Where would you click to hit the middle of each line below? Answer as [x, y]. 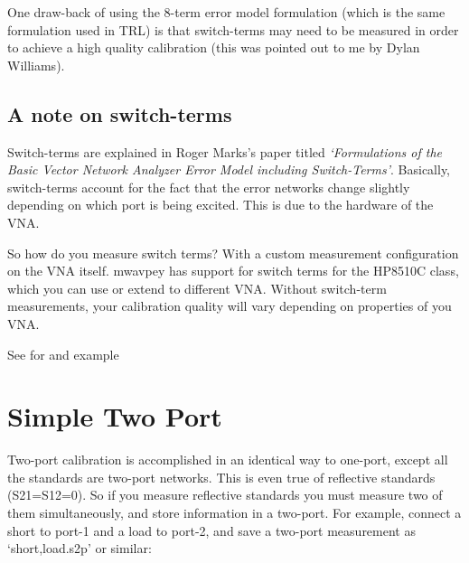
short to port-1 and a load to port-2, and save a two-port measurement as [211, 530]
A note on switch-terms [120, 113]
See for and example [63, 354]
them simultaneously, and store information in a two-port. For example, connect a [234, 513]
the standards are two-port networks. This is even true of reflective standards [221, 477]
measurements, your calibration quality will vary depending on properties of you [230, 306]
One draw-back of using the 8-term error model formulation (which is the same [226, 12]
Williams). [36, 65]
